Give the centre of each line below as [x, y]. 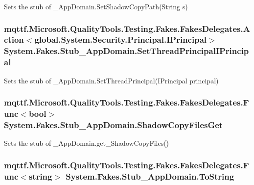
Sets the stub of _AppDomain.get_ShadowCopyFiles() [87, 143]
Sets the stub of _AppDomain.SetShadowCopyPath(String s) [96, 6]
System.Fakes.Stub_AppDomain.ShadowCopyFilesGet [114, 124]
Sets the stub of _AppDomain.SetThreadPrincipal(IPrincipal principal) [111, 80]
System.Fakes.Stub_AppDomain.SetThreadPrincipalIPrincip [127, 51]
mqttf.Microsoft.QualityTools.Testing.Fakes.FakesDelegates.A [127, 28]
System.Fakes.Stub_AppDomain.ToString [150, 176]
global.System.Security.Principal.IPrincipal [121, 40]
